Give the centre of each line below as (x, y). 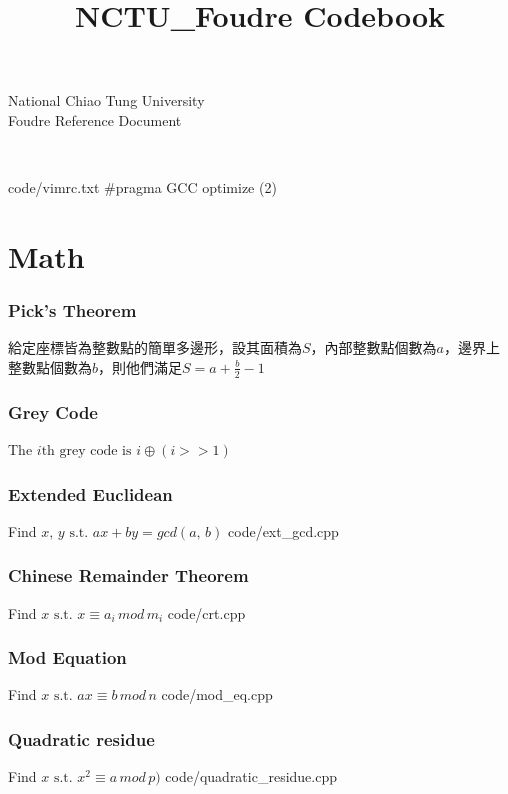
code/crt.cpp (206, 612)
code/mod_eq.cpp (217, 694)
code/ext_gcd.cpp (283, 530)
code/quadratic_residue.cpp (251, 776)
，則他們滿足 (140, 366)
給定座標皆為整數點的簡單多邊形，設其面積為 (155, 347)
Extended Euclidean (90, 493)
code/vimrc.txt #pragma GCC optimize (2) (142, 187)
